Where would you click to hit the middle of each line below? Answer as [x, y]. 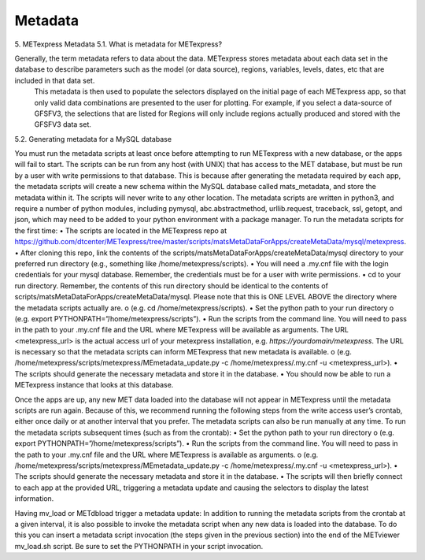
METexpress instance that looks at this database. [94, 385]
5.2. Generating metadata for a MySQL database [93, 139]
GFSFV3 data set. [63, 124]
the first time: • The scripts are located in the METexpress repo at [121, 230]
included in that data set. [55, 80]
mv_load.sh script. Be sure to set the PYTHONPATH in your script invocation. [139, 546]
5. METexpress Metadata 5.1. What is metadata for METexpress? [118, 44]
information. [34, 499]
